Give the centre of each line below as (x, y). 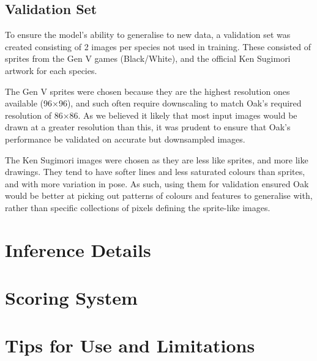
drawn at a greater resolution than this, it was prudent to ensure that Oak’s (148, 127)
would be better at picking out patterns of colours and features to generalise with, (159, 195)
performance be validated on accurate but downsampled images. (125, 139)
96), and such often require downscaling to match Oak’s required (180, 103)
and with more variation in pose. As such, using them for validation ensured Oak (157, 183)
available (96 (28, 103)
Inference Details (78, 249)
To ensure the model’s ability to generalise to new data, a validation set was (148, 35)
